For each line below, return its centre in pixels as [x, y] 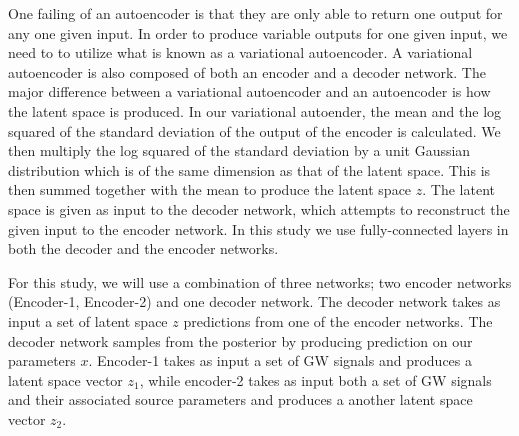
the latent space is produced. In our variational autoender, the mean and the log [255, 110]
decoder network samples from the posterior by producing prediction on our [240, 340]
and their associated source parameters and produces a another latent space [240, 399]
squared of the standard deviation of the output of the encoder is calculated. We [254, 130]
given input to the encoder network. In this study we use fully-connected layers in [258, 228]
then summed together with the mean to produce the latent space [210, 189]
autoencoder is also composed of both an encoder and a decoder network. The [247, 71]
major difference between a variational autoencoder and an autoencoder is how [249, 91]
